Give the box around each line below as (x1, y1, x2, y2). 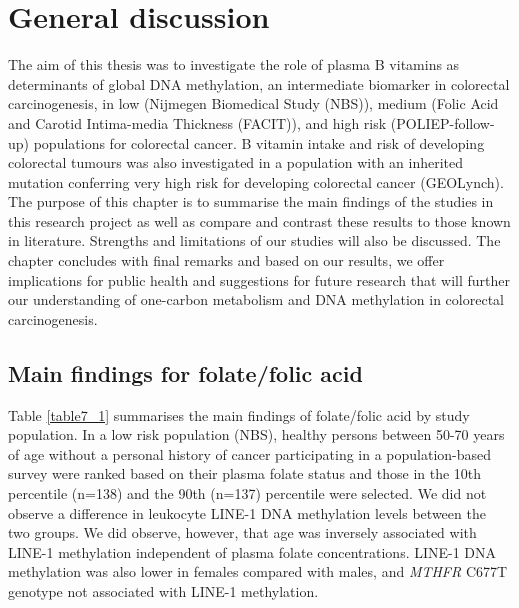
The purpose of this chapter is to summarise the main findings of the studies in (8, 191, 494, 212)
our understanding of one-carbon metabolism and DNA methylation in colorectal (8, 289, 504, 310)
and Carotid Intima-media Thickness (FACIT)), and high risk (8, 112, 387, 133)
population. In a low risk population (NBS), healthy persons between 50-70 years (8, 424, 505, 445)
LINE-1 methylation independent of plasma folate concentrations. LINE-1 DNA (8, 541, 497, 562)
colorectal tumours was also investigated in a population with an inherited (8, 152, 464, 173)
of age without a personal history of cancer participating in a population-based (8, 443, 492, 464)
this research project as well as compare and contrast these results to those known (8, 210, 511, 231)
